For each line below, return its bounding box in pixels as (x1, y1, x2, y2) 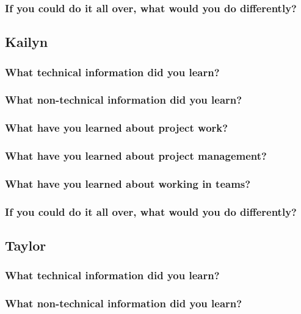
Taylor (5, 236, 46, 255)
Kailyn (5, 32, 48, 51)
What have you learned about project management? (5, 148, 267, 163)
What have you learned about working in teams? (5, 176, 251, 191)
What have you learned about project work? (5, 120, 228, 135)
